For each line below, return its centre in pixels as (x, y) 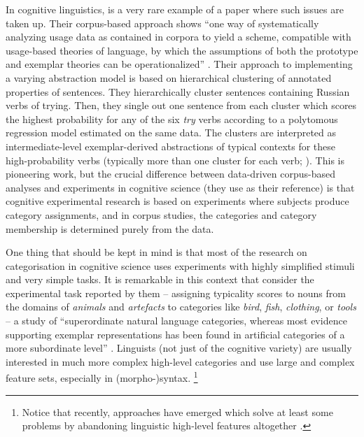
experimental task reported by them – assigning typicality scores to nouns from (176, 293)
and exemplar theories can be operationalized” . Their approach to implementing (179, 64)
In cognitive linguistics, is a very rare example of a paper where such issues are (175, 9)
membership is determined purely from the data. (110, 228)
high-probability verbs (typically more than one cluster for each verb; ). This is (175, 160)
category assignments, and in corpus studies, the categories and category (161, 214)
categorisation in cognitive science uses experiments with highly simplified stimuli (180, 265)
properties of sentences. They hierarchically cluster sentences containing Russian (178, 91)
